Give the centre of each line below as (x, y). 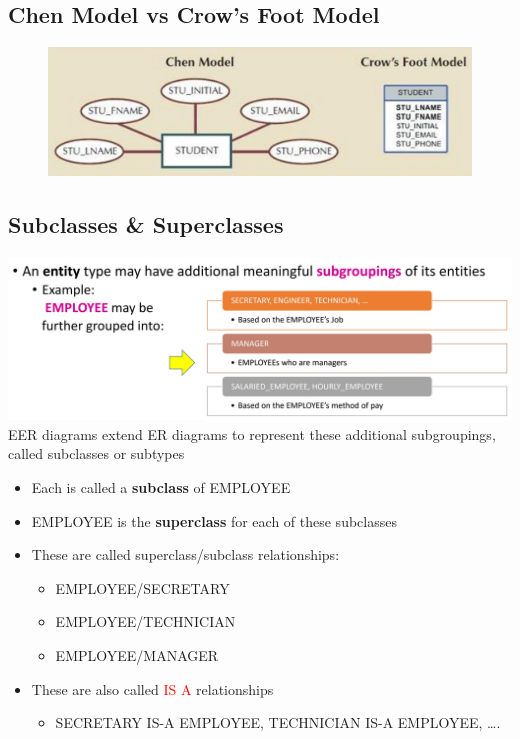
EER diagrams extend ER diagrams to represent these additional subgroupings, (252, 433)
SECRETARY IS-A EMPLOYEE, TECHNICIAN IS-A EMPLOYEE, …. (278, 722)
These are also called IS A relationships (152, 688)
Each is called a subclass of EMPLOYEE (161, 486)
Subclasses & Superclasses (146, 223)
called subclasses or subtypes (96, 453)
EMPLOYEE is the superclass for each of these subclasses (214, 520)
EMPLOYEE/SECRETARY (142, 587)
